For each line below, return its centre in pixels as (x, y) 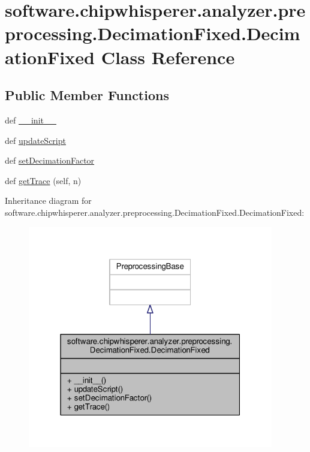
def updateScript (35, 140)
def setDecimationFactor (50, 160)
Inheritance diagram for (48, 201)
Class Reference (168, 57)
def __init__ (31, 120)
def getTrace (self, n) (43, 180)
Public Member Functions (87, 95)
